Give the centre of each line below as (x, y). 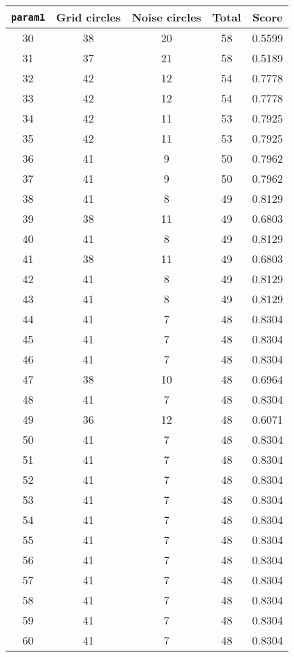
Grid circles (89, 17)
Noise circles (166, 17)
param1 (28, 17)
